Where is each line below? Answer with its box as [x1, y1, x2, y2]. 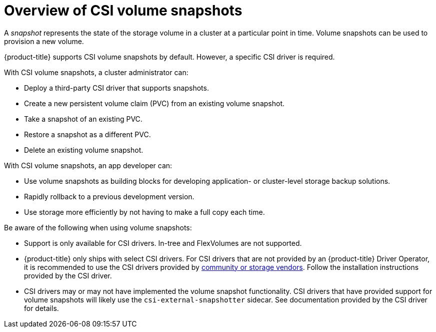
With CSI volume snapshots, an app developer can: [4, 161, 172, 170]
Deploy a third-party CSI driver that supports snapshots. [24, 83, 209, 92]
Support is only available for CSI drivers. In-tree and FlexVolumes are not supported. [24, 238, 302, 247]
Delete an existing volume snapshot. [24, 145, 143, 154]
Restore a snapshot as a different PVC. [24, 130, 151, 139]
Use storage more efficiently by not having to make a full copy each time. [24, 207, 265, 216]
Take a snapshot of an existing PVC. [24, 114, 142, 123]
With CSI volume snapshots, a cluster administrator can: [4, 68, 188, 77]
